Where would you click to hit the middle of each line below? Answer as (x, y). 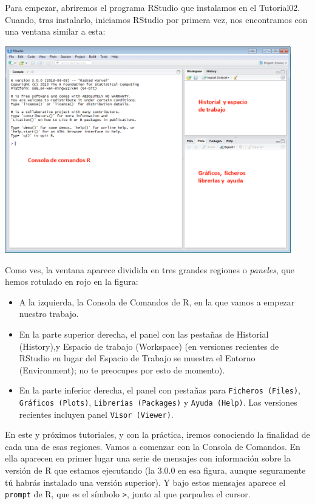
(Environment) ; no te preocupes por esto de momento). (122, 369)
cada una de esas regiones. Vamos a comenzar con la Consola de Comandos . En (153, 446)
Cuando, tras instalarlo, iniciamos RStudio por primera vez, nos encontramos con (156, 19)
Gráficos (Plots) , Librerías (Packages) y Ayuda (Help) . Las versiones (158, 402)
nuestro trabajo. (49, 314)
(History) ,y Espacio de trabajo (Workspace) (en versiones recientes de (149, 346)
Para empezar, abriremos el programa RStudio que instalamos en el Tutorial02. (153, 7)
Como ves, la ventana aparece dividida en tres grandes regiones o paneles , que (150, 269)
